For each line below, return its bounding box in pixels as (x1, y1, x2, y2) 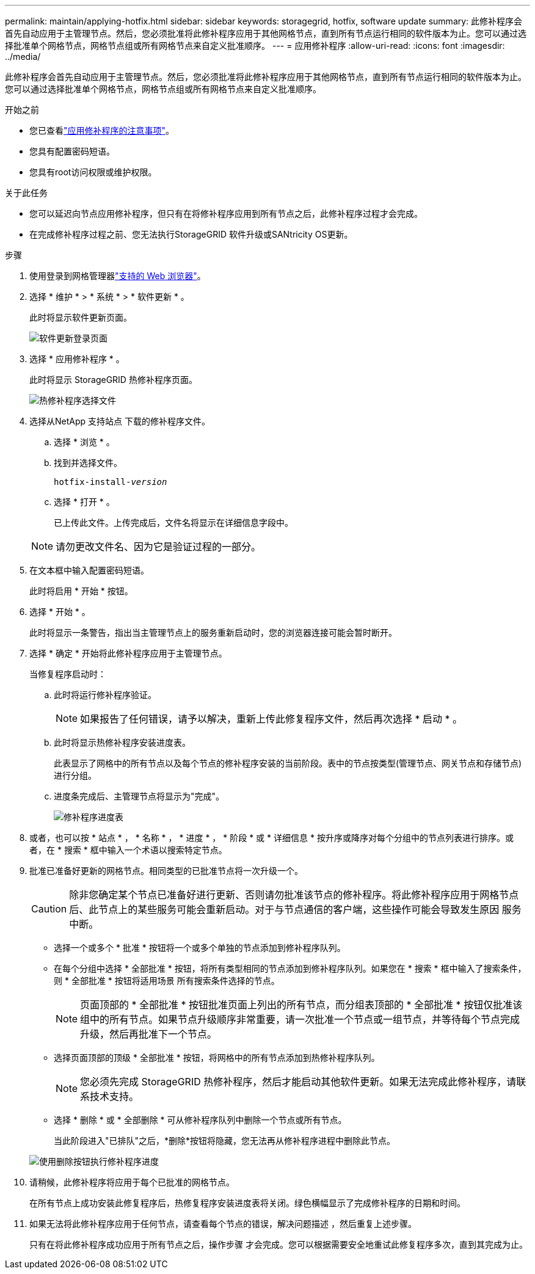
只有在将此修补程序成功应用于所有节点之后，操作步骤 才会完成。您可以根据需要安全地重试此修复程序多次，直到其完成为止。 (29, 1239, 528, 1250)
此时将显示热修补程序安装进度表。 (54, 737, 191, 748)
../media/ (5, 51, 41, 62)
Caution (31, 903, 67, 915)
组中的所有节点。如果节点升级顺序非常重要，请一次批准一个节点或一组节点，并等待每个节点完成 (80, 1013, 520, 1025)
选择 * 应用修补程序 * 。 (29, 354, 125, 364)
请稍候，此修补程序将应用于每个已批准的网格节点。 (29, 1177, 235, 1187)
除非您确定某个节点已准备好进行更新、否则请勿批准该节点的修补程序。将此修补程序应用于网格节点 (69, 889, 519, 901)
